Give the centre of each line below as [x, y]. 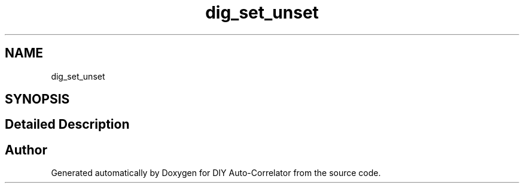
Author [26, 150]
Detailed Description [67, 125]
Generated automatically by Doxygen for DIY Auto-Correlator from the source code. [216, 173]
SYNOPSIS [37, 99]
